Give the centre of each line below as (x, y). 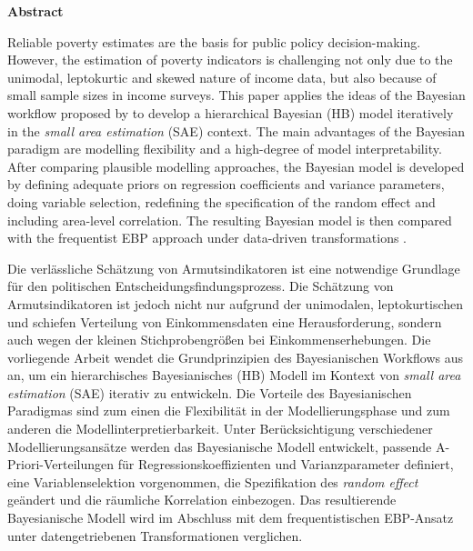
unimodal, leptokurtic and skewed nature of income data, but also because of (222, 77)
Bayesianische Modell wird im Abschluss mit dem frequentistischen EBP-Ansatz (231, 518)
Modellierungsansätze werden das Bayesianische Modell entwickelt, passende (220, 446)
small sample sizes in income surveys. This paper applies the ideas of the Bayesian (236, 95)
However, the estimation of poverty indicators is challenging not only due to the (230, 60)
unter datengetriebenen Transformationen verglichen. (155, 535)
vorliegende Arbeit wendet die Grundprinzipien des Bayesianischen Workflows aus (236, 357)
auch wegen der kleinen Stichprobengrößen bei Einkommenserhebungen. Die (219, 340)
